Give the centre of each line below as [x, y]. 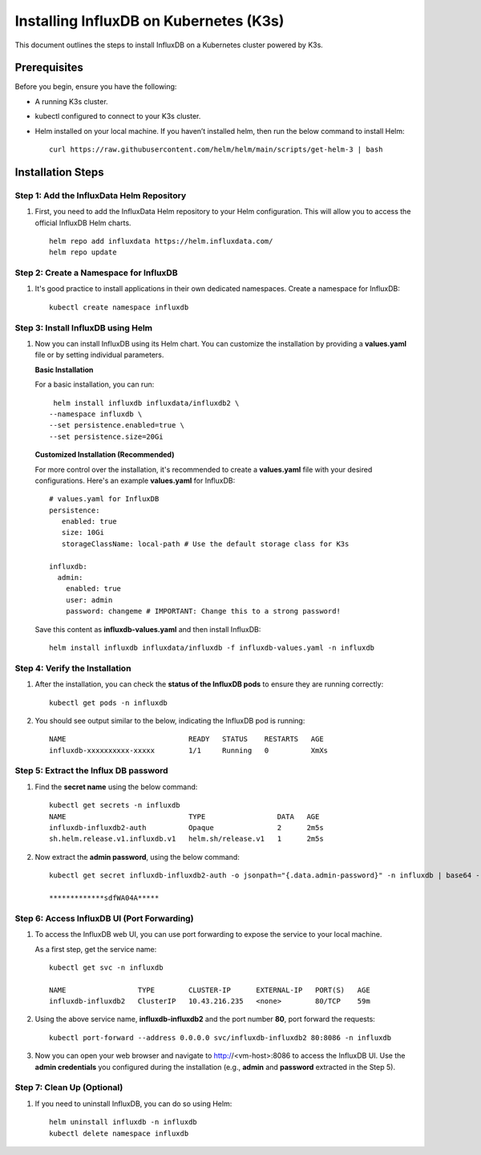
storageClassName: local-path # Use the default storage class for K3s [205, 544]
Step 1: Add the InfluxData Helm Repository [101, 195]
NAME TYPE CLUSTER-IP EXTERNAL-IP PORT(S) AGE [210, 990]
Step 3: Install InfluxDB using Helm [84, 327]
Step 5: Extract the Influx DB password [91, 771]
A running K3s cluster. [71, 101]
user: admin [89, 600]
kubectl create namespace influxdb [119, 307]
